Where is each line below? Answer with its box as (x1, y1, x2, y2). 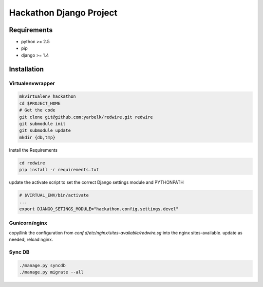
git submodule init (19, 121, 66, 126)
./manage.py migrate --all (19, 269, 84, 275)
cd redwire (19, 160, 45, 165)
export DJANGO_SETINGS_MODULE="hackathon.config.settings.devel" (19, 206, 179, 212)
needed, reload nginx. (9, 236, 53, 242)
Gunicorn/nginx (9, 219, 47, 226)
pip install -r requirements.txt (19, 167, 99, 173)
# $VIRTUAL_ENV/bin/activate (19, 193, 89, 198)
